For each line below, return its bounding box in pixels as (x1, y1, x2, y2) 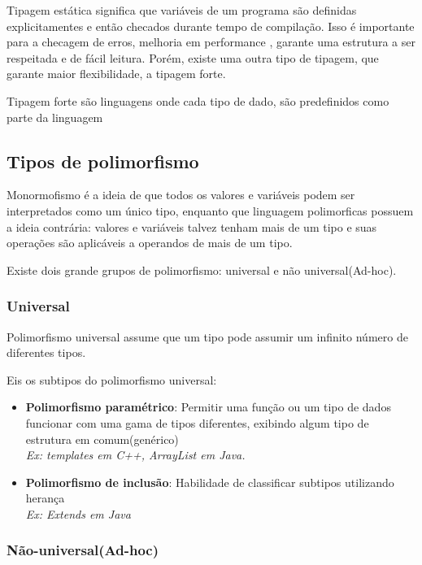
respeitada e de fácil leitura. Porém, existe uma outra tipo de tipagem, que (7, 49, 379, 66)
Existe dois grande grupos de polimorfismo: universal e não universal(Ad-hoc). (7, 261, 397, 278)
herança (25, 489, 65, 506)
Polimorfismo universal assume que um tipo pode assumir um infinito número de (7, 328, 408, 345)
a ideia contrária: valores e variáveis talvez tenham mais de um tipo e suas (7, 218, 377, 235)
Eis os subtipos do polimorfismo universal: (7, 371, 217, 388)
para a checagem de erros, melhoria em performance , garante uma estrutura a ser (7, 33, 416, 50)
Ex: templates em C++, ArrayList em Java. (25, 446, 246, 463)
